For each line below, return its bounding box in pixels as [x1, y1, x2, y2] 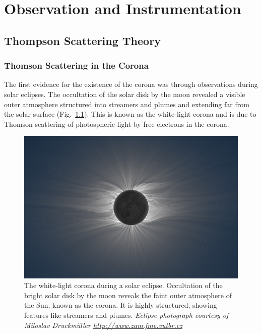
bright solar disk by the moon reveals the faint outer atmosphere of [24, 290, 232, 300]
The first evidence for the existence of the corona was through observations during [4, 79, 258, 89]
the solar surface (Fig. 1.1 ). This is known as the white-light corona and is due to [4, 109, 256, 119]
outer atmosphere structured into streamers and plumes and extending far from [4, 99, 249, 109]
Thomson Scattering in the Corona [4, 59, 149, 72]
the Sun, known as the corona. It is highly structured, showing [24, 300, 217, 310]
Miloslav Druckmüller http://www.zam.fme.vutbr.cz [24, 319, 182, 330]
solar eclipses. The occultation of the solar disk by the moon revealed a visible [4, 88, 245, 99]
